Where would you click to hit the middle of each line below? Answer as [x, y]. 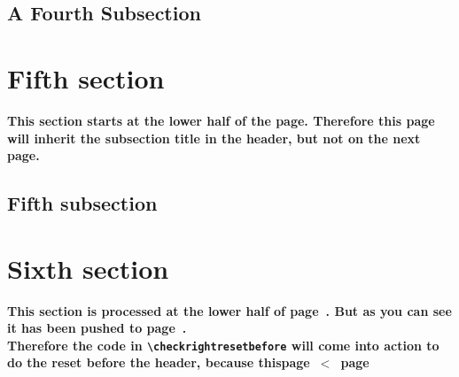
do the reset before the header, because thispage [159, 362]
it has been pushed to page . [97, 328]
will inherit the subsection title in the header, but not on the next [214, 138]
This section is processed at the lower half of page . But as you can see [229, 310]
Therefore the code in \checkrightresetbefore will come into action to [223, 345]
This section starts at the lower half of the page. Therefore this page [221, 120]
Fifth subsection [82, 203]
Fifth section [86, 77]
